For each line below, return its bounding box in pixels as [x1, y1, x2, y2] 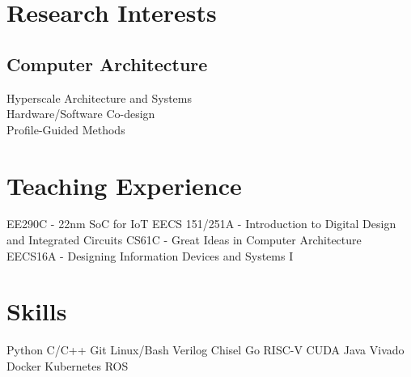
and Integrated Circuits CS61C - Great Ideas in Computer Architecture [6, 231, 362, 248]
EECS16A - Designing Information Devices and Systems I [6, 247, 294, 264]
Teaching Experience [6, 168, 242, 201]
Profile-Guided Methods [6, 121, 125, 138]
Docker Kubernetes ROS [6, 357, 129, 374]
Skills [6, 294, 67, 328]
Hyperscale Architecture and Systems [6, 89, 192, 106]
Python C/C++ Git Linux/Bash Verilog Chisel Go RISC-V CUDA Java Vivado [6, 341, 405, 358]
